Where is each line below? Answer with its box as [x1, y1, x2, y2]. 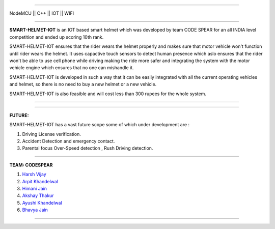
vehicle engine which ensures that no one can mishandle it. [9, 65, 134, 71]
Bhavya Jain [22, 207, 48, 213]
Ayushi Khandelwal [22, 199, 62, 206]
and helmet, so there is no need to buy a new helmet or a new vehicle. [9, 81, 157, 88]
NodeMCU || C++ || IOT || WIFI [9, 10, 74, 16]
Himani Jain [22, 186, 47, 192]
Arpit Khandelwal [22, 178, 59, 184]
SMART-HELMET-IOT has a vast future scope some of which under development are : [9, 122, 190, 128]
